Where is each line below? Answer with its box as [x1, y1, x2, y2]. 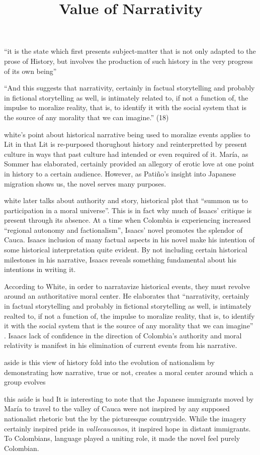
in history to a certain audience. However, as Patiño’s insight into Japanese [4, 168, 236, 178]
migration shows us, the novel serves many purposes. [4, 178, 166, 189]
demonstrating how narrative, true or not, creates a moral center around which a [4, 367, 253, 377]
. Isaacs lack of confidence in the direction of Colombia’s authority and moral [4, 330, 242, 340]
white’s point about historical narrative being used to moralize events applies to [4, 129, 250, 139]
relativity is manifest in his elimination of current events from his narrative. [4, 340, 237, 350]
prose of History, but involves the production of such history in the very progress [4, 55, 253, 66]
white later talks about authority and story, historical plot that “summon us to [4, 195, 248, 206]
